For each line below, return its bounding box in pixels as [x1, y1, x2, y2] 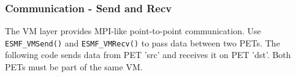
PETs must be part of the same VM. [5, 61, 143, 73]
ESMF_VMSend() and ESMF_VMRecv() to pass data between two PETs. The [5, 36, 280, 49]
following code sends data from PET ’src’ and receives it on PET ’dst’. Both [5, 48, 291, 61]
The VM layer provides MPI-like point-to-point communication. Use [5, 24, 261, 37]
